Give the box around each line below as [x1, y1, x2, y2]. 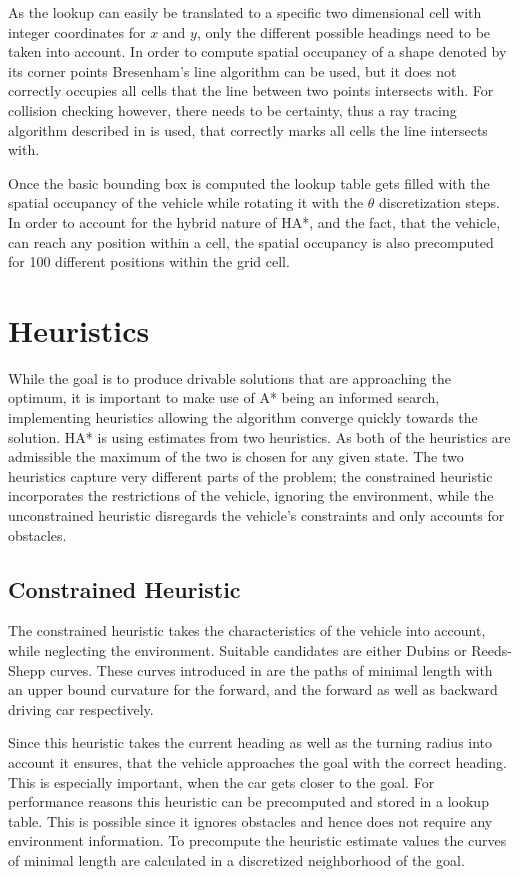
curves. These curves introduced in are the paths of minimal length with [50, 659, 493, 680]
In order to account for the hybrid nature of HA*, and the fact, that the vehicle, [8, 211, 501, 232]
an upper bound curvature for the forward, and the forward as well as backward [8, 679, 498, 700]
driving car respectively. [8, 698, 154, 719]
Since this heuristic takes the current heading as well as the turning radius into [8, 732, 493, 753]
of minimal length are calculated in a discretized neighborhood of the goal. [8, 849, 465, 870]
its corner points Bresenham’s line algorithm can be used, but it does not [8, 60, 457, 81]
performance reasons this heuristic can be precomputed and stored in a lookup [8, 791, 489, 812]
